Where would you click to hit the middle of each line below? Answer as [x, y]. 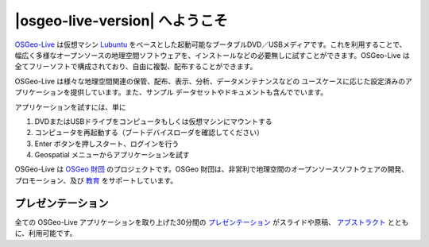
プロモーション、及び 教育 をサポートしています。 [96, 180]
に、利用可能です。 [46, 233]
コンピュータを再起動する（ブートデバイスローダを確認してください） [149, 133]
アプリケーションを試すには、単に [70, 106]
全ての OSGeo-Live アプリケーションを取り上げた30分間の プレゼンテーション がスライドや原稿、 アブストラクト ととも [212, 222]
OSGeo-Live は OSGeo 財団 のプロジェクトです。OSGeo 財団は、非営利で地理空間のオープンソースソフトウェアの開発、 [212, 169]
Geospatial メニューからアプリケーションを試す [112, 155]
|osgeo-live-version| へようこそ [121, 21]
